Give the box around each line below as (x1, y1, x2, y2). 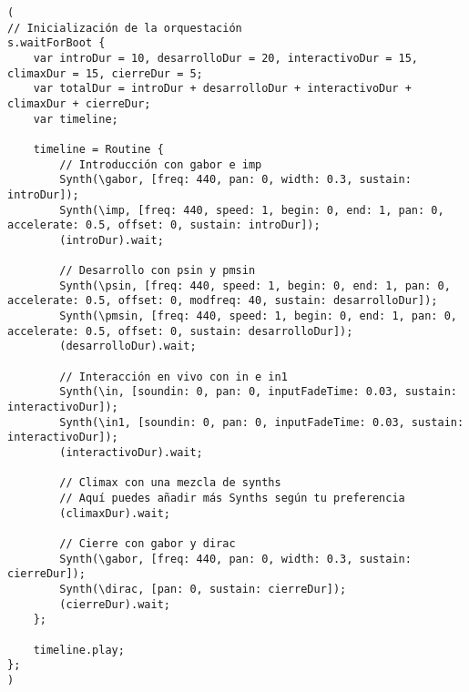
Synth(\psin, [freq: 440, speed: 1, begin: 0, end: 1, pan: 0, (59, 279, 451, 292)
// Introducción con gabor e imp (59, 158, 262, 171)
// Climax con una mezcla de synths (59, 476, 281, 490)
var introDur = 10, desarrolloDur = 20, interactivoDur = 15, (33, 51, 419, 65)
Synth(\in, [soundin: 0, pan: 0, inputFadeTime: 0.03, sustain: (59, 385, 457, 399)
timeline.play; (33, 643, 125, 656)
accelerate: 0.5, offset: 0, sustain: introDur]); (7, 219, 321, 232)
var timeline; (33, 112, 118, 126)
